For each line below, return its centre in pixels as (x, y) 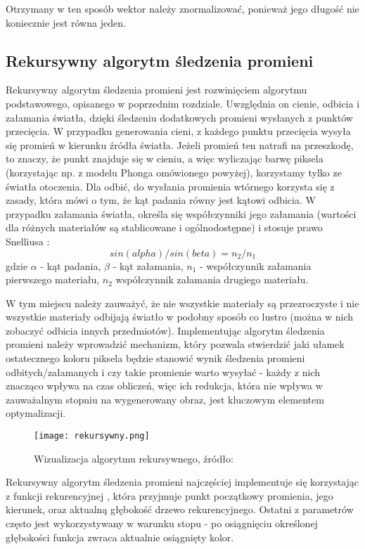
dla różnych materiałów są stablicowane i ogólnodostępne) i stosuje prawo (164, 227)
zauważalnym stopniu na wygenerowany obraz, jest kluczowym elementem (165, 399)
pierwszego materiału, (53, 279)
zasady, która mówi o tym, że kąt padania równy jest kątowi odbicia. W (161, 200)
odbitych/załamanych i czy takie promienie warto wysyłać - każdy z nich (163, 372)
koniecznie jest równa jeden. (66, 22)
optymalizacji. (36, 413)
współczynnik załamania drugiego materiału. (212, 279)
